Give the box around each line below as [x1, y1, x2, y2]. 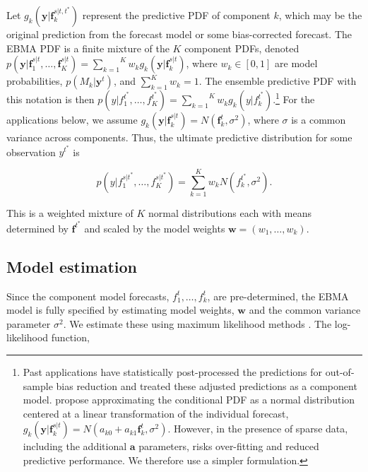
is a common [291, 112, 346, 127]
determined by [6, 220, 69, 235]
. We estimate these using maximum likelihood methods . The [63, 316, 332, 331]
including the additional [23, 439, 127, 454]
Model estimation [6, 255, 138, 277]
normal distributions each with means [148, 206, 311, 220]
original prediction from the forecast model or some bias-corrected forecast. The [6, 27, 352, 41]
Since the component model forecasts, [6, 288, 170, 303]
